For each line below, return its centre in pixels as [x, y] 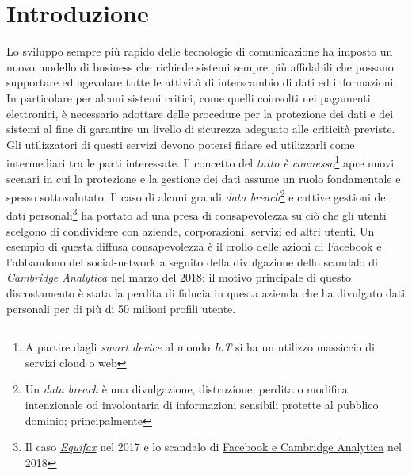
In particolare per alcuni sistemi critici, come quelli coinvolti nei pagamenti [189, 97]
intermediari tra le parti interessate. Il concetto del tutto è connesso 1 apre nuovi [200, 161]
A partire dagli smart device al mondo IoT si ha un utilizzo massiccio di [200, 347]
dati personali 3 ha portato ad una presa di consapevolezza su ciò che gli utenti [196, 214]
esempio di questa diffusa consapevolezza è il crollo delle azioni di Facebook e [194, 246]
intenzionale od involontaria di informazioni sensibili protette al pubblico [202, 404]
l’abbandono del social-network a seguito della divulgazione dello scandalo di [192, 261]
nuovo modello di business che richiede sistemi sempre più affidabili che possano [200, 66]
